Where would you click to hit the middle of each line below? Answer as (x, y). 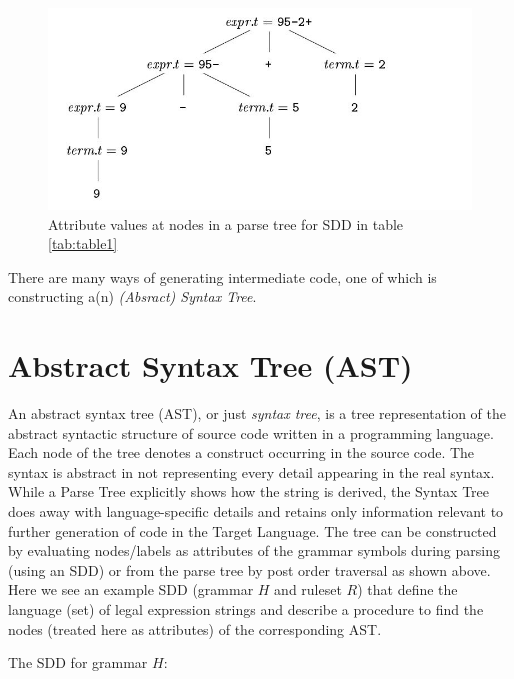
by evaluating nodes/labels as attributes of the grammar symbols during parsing (254, 550)
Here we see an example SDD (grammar (131, 589)
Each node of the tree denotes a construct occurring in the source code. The (241, 452)
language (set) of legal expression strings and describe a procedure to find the (246, 608)
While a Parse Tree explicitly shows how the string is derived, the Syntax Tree (249, 491)
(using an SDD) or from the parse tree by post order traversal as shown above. (249, 569)
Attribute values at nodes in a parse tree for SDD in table (226, 223)
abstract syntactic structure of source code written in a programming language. (251, 432)
